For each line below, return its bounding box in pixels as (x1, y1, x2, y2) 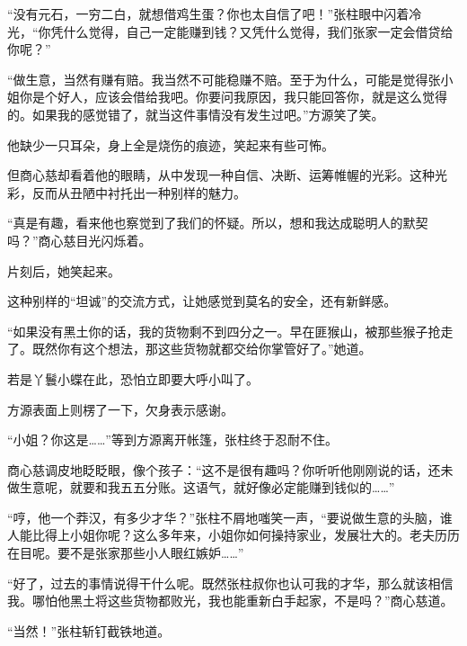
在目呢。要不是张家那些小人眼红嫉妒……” (7, 543, 244, 562)
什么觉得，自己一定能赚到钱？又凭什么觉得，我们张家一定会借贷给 (63, 22, 454, 40)
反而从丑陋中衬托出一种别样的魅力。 (31, 183, 246, 202)
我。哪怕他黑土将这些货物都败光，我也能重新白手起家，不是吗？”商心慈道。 (7, 591, 454, 610)
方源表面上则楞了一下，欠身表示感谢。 (7, 399, 233, 418)
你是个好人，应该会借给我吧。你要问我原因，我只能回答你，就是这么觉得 (19, 87, 447, 106)
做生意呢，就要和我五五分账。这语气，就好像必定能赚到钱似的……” (7, 478, 395, 497)
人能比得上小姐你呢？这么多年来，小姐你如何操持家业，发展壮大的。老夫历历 (7, 525, 460, 544)
